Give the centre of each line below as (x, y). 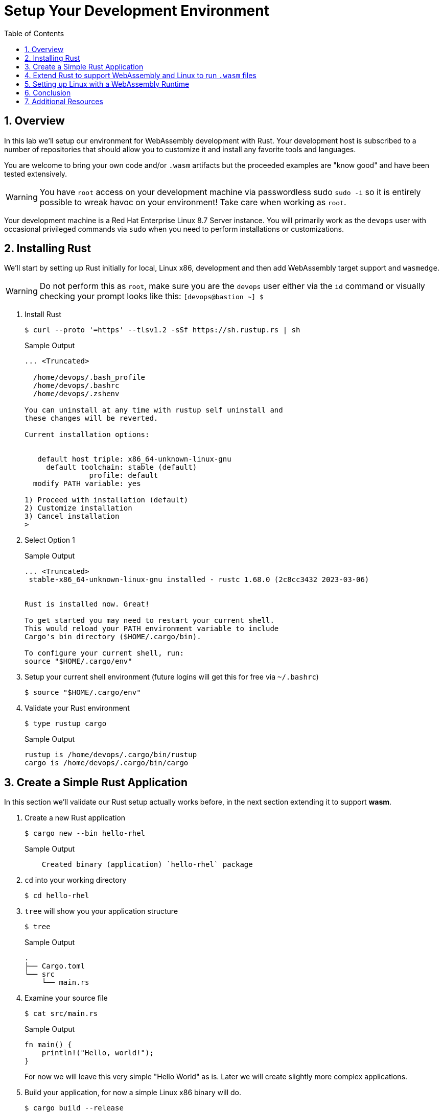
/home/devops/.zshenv (76, 394)
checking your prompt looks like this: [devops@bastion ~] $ (151, 296)
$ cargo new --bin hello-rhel (85, 833)
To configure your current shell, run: (104, 653)
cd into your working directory (76, 880)
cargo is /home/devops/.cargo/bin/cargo (107, 763)
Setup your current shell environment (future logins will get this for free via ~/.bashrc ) (172, 677)
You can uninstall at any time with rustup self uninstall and (154, 410)
